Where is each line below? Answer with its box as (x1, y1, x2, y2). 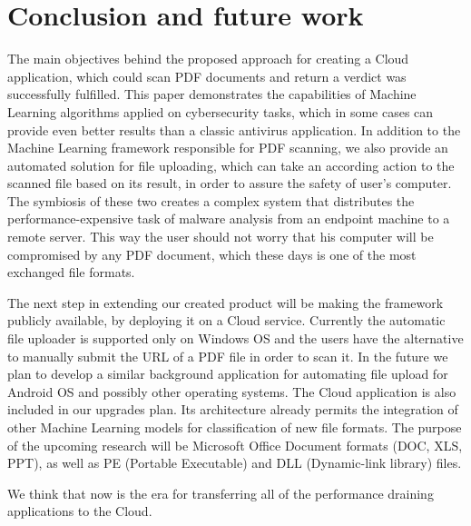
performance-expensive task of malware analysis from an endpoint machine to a (7, 209, 450, 228)
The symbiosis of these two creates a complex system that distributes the (7, 191, 415, 210)
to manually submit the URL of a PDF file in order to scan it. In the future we (7, 346, 448, 365)
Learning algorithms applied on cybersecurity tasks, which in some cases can (7, 102, 434, 121)
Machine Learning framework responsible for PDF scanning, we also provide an (7, 138, 448, 157)
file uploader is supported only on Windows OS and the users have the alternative (7, 329, 464, 348)
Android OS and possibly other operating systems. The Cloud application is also (7, 382, 456, 401)
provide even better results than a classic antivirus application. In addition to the (7, 120, 461, 139)
